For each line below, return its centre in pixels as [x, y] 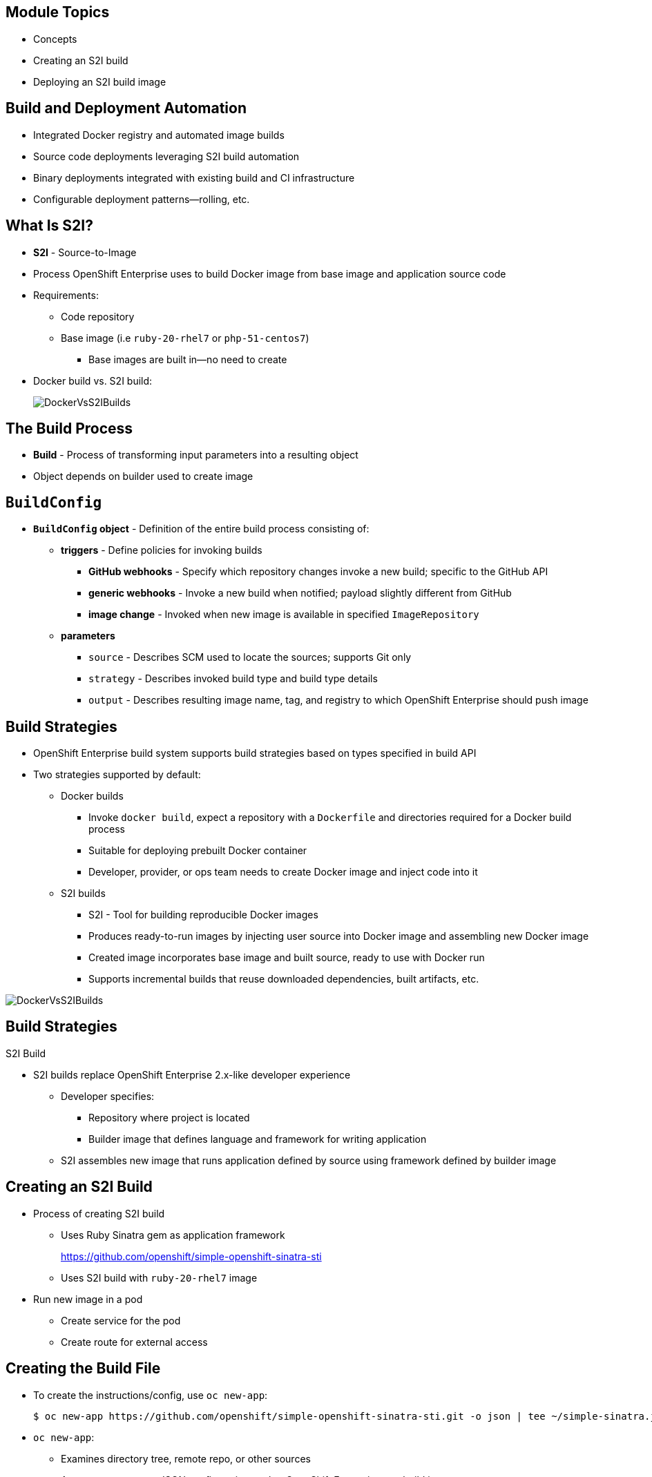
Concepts [55, 39]
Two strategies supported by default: [117, 775]
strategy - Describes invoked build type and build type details [233, 679]
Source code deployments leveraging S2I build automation [166, 156]
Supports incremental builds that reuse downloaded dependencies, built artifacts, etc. [284, 979]
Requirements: [66, 295]
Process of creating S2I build [99, 1213]
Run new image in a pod [88, 1299]
